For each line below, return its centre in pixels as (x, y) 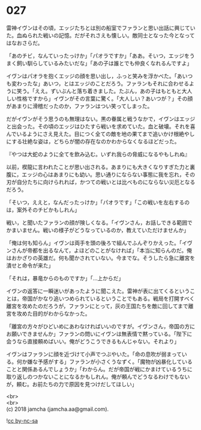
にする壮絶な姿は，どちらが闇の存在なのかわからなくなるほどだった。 (93, 141)
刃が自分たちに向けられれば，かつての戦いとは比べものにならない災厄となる (101, 182)
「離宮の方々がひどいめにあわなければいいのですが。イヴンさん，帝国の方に (101, 326)
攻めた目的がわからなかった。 (53, 313)
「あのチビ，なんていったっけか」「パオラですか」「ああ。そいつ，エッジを (98, 55)
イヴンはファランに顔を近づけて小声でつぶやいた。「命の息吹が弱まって (94, 354)
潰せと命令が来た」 (30, 265)
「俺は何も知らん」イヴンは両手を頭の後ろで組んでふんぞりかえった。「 (94, 243)
